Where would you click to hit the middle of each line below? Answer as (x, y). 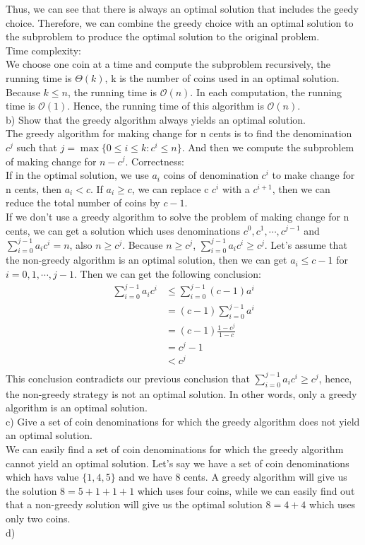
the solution (31, 490)
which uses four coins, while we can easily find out (246, 490)
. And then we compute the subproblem (268, 147)
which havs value (42, 477)
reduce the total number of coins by (83, 203)
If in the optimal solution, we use (77, 175)
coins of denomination (211, 175)
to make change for (313, 175)
